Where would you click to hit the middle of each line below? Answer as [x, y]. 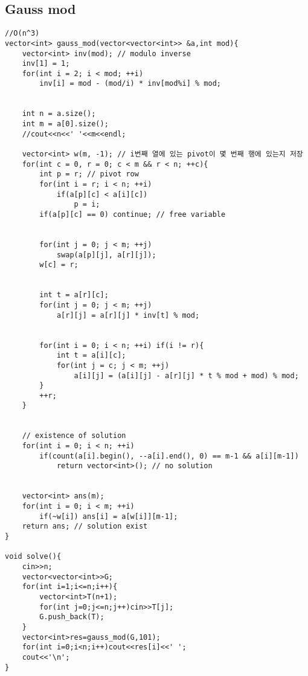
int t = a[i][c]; [91, 356]
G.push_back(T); [72, 617]
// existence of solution [74, 436]
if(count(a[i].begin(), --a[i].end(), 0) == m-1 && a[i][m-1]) [169, 456]
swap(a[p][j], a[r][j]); [106, 255]
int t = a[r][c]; [74, 295]
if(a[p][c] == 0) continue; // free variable [133, 215]
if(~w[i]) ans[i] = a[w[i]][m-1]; [109, 516]
